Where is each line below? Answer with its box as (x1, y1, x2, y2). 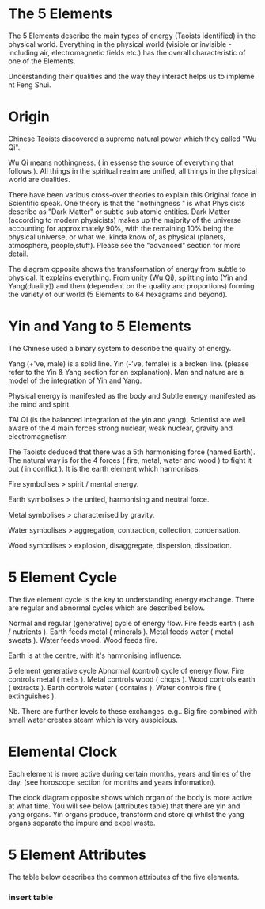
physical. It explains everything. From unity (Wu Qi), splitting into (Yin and (8, 273, 248, 282)
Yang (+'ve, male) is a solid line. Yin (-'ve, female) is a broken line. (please (8, 358, 249, 369)
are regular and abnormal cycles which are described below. (8, 603, 206, 613)
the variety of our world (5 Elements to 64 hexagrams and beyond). (8, 289, 228, 299)
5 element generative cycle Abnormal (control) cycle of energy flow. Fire (8, 666, 244, 675)
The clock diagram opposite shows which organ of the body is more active (8, 793, 252, 802)
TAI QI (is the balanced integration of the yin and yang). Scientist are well (8, 414, 246, 424)
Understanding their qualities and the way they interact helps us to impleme (8, 71, 255, 81)
